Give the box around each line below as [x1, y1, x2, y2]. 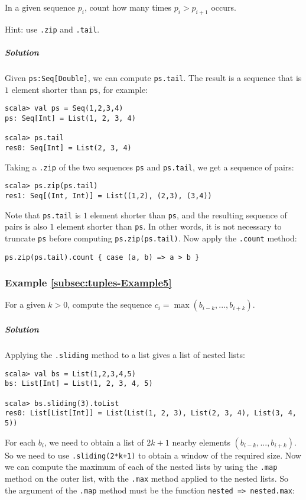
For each [5, 436, 35, 448]
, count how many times [84, 1, 171, 13]
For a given [5, 298, 45, 311]
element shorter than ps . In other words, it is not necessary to [57, 220, 282, 233]
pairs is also [5, 220, 47, 233]
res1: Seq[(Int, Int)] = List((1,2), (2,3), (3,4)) [5, 191, 212, 200]
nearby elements [172, 436, 230, 448]
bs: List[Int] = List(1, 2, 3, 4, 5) [5, 379, 153, 388]
